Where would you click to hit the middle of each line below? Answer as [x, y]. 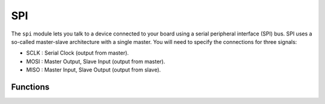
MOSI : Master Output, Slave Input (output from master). [96, 61]
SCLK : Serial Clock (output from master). [78, 53]
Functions [30, 87]
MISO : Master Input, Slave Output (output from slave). [94, 70]
